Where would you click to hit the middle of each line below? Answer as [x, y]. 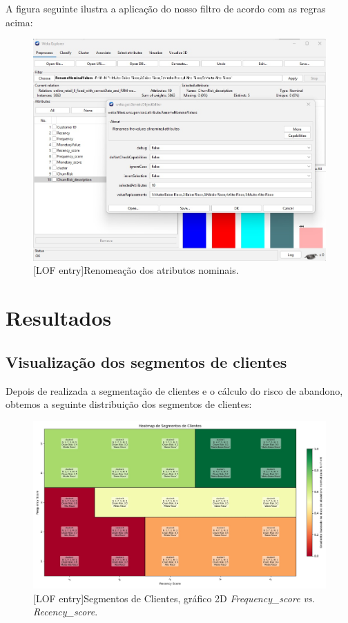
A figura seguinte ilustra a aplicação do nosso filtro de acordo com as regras [166, 8]
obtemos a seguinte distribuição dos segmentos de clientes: [129, 404]
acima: [19, 22]
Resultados [59, 318]
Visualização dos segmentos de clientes [146, 361]
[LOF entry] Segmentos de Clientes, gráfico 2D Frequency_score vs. [174, 598]
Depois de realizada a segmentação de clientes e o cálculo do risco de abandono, [174, 390]
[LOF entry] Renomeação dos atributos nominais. [136, 270]
